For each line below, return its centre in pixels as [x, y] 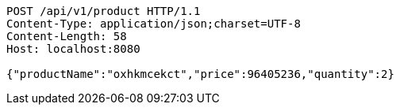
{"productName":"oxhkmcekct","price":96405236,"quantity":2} [200, 74]
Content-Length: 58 [67, 36]
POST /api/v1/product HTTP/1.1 [104, 11]
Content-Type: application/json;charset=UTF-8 [154, 24]
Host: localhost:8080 [73, 49]
